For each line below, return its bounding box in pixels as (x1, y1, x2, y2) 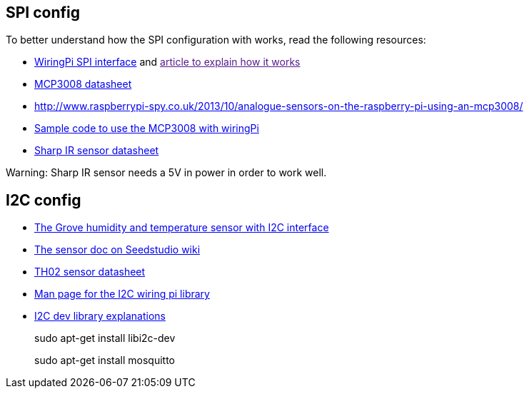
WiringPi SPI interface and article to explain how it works (34, 56, 301, 69)
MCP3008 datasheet (34, 78, 132, 91)
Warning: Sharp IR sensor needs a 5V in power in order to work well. (6, 166, 327, 179)
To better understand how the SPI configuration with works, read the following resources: (6, 34, 426, 46)
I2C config (6, 191, 81, 209)
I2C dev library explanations (34, 310, 166, 323)
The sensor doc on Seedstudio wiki (34, 243, 201, 256)
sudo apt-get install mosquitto (34, 354, 176, 367)
